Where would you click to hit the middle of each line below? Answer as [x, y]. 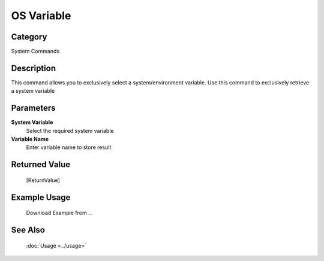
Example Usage [41, 197]
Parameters [33, 108]
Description [34, 68]
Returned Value [41, 165]
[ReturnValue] [43, 180]
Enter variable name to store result [69, 147]
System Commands [35, 51]
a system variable [33, 91]
